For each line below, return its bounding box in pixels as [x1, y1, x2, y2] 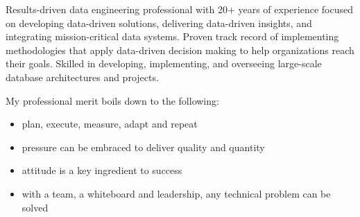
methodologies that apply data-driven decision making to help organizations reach [6, 42, 354, 57]
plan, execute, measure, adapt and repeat [22, 116, 198, 131]
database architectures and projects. [6, 69, 159, 84]
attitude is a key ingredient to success [22, 163, 182, 177]
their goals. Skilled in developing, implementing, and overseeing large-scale [6, 56, 322, 71]
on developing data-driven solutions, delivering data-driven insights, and [6, 15, 312, 30]
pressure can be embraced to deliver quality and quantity [22, 139, 265, 154]
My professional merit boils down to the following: [6, 93, 219, 107]
